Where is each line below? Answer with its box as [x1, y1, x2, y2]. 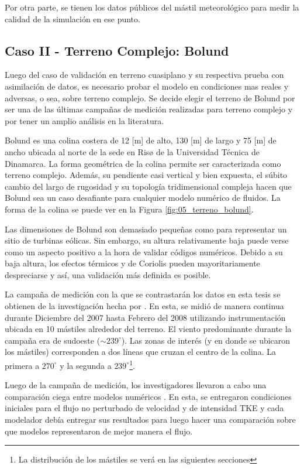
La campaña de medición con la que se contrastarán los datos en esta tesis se [5, 288, 281, 300]
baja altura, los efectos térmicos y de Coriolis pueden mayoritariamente [5, 257, 260, 269]
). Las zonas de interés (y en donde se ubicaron [121, 334, 291, 346]
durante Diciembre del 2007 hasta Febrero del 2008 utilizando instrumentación [5, 311, 286, 323]
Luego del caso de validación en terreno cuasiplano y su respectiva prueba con [5, 69, 284, 81]
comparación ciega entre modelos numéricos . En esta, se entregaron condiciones [5, 390, 292, 402]
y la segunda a [60, 359, 112, 371]
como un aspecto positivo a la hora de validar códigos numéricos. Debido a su [5, 245, 283, 258]
